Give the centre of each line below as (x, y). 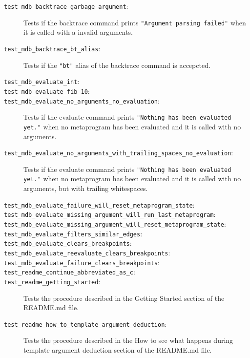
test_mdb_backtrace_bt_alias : (52, 48)
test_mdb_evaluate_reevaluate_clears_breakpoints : (87, 252)
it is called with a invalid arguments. (78, 32)
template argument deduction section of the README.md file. (118, 350)
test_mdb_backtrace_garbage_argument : (66, 6)
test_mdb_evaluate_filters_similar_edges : (73, 233)
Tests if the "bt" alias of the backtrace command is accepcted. (117, 65)
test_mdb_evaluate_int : (42, 81)
